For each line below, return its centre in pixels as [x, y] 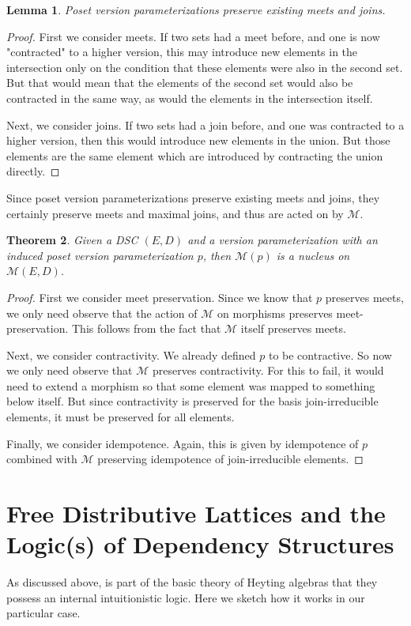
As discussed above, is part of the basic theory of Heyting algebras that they [192, 582]
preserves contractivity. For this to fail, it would [268, 370]
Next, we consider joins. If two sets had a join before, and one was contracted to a [205, 124]
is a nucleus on [313, 255]
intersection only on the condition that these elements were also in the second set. [205, 67]
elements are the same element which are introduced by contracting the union [195, 155]
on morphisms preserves [275, 313]
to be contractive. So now [330, 354]
